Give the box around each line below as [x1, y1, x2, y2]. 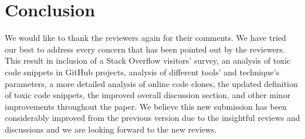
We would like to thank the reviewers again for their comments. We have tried [5, 32, 286, 44]
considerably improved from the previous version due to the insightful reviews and [5, 112, 300, 124]
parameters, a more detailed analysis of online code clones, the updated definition [5, 77, 298, 89]
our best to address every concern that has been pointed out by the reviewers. [5, 43, 285, 55]
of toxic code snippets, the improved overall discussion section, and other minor [5, 89, 291, 101]
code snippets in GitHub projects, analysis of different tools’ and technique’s [5, 65, 280, 78]
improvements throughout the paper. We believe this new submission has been [5, 100, 287, 112]
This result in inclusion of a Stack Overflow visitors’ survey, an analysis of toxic [5, 54, 291, 67]
